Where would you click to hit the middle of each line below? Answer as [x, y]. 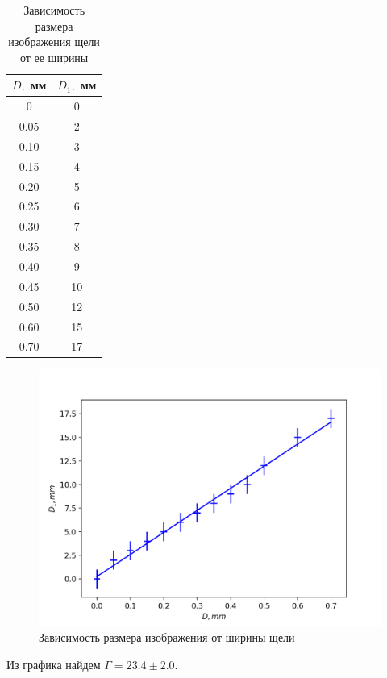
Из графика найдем [54, 664]
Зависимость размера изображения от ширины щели [167, 637]
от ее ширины [54, 57]
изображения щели [54, 42]
